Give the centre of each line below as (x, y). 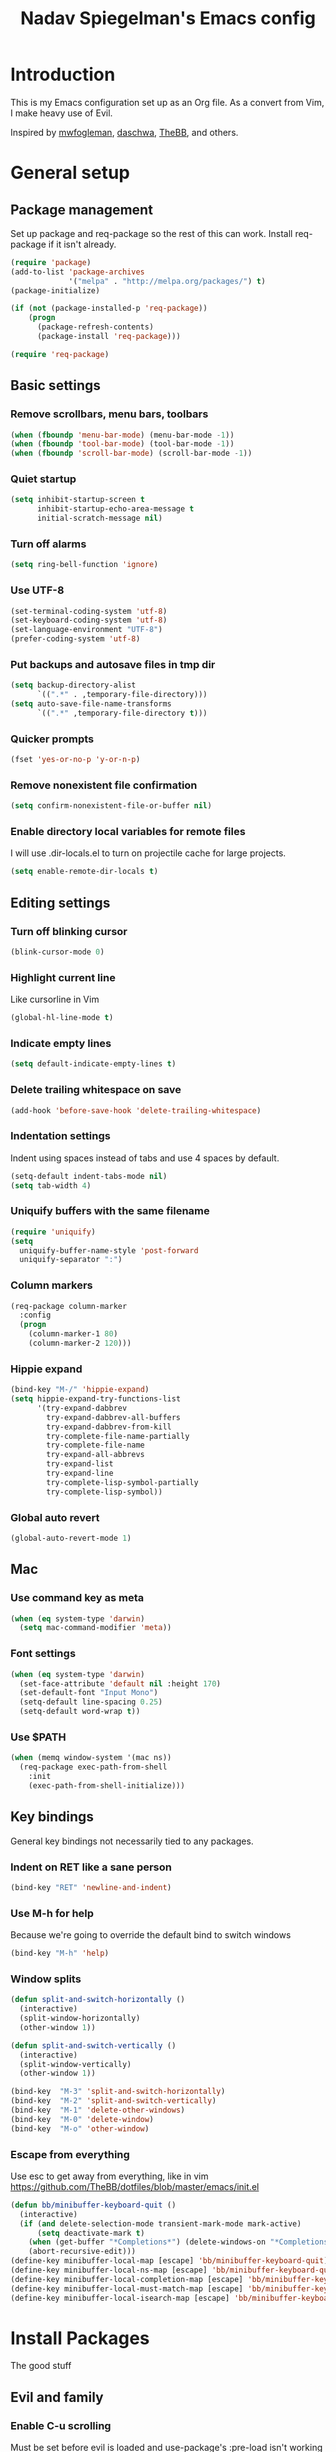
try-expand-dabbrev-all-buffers (114, 1417)
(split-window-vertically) (75, 2064)
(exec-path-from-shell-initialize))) (107, 1785)
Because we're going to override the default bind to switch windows (151, 1935)
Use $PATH (38, 1737)
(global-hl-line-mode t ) (62, 1018)
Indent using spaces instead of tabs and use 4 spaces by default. (145, 1158)
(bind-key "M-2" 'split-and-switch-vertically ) (113, 2101)
